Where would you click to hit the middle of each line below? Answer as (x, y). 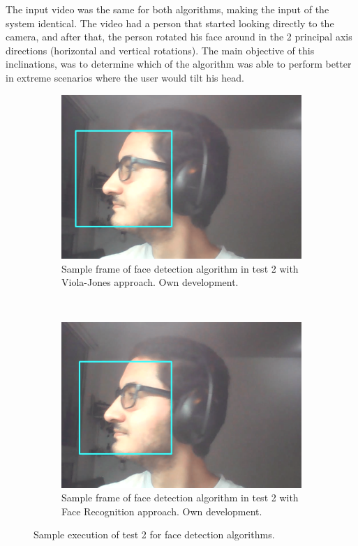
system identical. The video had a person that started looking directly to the (170, 23)
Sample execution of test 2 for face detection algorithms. (154, 534)
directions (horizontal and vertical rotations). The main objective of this (160, 50)
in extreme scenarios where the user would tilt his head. (125, 77)
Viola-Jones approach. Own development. (150, 282)
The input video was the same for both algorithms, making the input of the (167, 9)
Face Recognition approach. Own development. (162, 511)
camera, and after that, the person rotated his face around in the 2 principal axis (179, 37)
